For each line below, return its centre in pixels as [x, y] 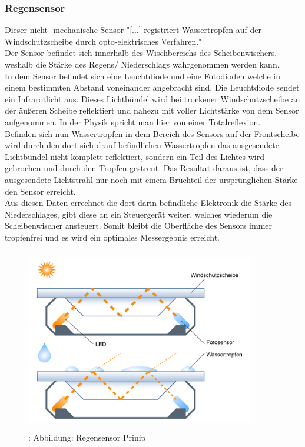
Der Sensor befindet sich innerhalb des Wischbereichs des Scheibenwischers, [141, 53]
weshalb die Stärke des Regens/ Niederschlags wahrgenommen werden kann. [142, 64]
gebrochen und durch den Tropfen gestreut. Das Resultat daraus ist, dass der [144, 168]
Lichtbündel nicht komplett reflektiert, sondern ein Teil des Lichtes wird [135, 156]
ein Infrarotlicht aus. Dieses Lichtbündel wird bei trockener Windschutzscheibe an [152, 99]
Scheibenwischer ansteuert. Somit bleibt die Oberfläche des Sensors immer [139, 226]
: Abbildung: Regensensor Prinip [87, 437]
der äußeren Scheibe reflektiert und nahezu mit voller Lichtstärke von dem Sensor [152, 110]
